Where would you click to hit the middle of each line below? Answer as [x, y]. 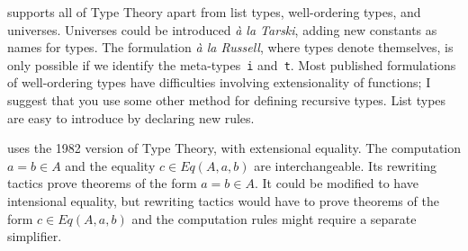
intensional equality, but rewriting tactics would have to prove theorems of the [223, 201]
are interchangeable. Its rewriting [346, 165]
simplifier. [35, 236]
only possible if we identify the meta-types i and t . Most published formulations [232, 64]
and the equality [110, 165]
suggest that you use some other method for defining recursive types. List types [227, 100]
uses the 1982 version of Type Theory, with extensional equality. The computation [234, 148]
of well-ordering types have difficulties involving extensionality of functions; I [219, 82]
